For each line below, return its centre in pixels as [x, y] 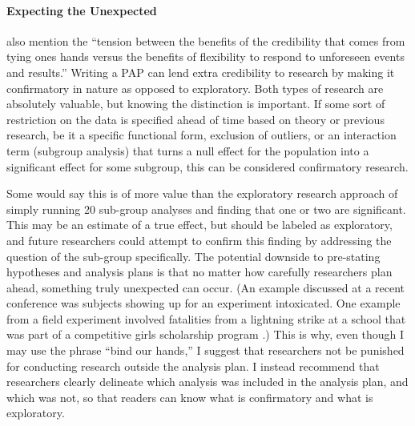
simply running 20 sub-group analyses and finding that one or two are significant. [206, 209]
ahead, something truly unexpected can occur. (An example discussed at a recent [206, 287]
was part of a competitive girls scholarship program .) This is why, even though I [205, 334]
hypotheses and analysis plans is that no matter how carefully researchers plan [199, 272]
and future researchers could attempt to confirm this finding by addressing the [199, 240]
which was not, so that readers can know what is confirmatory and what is [190, 397]
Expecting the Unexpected [82, 10]
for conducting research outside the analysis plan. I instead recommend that [193, 366]
